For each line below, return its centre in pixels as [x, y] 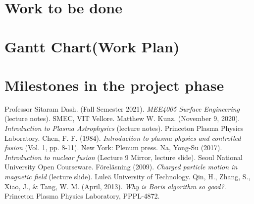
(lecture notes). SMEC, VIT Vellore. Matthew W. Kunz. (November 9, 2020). [122, 118]
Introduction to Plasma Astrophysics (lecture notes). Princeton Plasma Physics [124, 128]
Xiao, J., [17, 186]
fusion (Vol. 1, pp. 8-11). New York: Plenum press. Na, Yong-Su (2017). [113, 147]
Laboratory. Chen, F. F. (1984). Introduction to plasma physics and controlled [123, 138]
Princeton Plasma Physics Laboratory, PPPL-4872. [82, 196]
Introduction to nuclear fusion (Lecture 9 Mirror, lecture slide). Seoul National [124, 157]
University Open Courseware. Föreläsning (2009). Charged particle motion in [121, 167]
